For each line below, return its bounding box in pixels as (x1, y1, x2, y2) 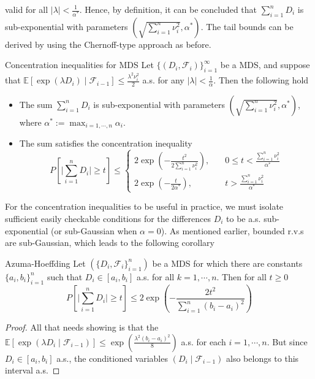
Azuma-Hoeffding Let (5, 256, 86, 269)
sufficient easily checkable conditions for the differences (5, 212, 211, 224)
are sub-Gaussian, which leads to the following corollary (5, 236, 214, 249)
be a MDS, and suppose (220, 58, 310, 71)
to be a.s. (226, 212, 261, 224)
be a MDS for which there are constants (152, 256, 303, 269)
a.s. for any (142, 74, 184, 86)
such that (47, 270, 83, 283)
